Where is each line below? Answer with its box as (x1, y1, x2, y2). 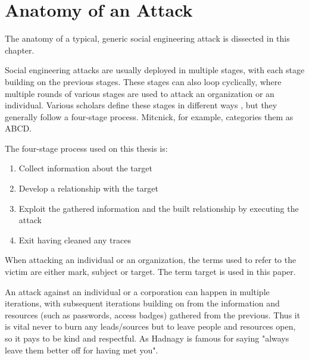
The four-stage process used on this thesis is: (5, 142, 168, 154)
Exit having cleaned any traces (18, 233, 131, 246)
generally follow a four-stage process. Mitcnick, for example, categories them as (5, 110, 294, 123)
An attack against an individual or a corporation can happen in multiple (5, 285, 270, 298)
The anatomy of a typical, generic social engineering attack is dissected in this (5, 32, 290, 45)
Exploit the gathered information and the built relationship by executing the (18, 202, 299, 214)
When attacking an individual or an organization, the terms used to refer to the (5, 253, 296, 266)
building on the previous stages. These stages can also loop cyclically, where (5, 75, 282, 87)
